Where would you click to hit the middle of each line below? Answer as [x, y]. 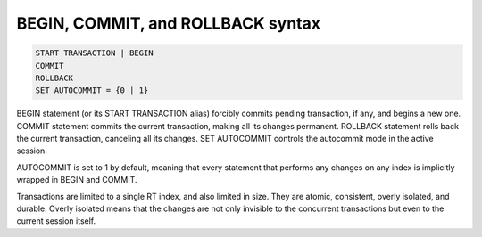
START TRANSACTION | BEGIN [94, 53]
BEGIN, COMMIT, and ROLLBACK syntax [169, 23]
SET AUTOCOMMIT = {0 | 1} [92, 90]
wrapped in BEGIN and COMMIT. [77, 180]
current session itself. [56, 221]
